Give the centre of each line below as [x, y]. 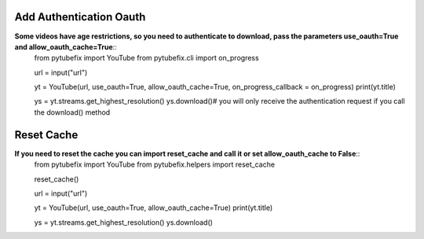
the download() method [72, 112]
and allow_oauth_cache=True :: [66, 46]
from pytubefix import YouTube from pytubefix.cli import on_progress [146, 58]
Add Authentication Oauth [80, 17]
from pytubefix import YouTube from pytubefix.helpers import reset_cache [154, 164]
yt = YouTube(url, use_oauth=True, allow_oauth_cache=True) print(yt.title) [154, 208]
